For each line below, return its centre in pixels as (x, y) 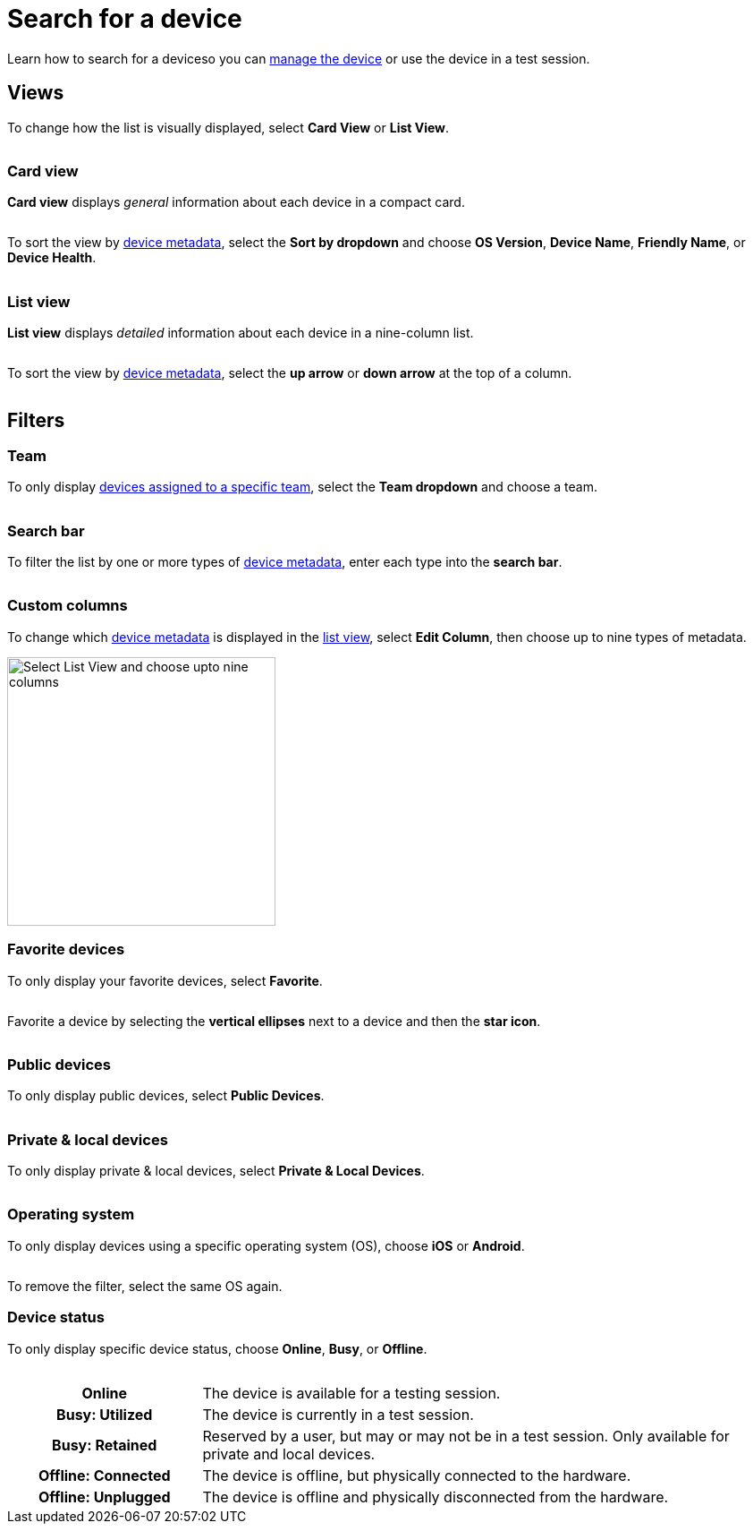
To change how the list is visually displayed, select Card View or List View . (228, 127)
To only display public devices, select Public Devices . (166, 1096)
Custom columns (68, 606)
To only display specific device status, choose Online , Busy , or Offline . (217, 1348)
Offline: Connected (104, 1475)
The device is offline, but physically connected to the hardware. (417, 1475)
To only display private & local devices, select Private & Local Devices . (216, 1171)
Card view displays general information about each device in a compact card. (236, 202)
